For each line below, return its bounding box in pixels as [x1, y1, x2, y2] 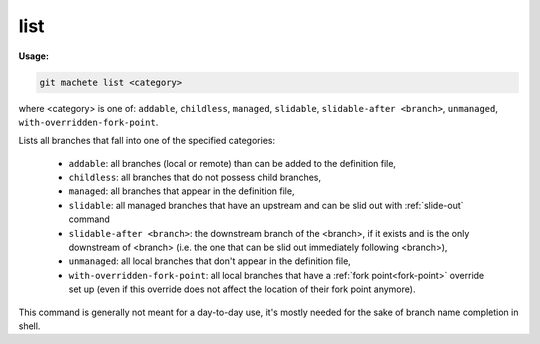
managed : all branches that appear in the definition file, [68, 185, 295, 197]
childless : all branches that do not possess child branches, [68, 171, 322, 184]
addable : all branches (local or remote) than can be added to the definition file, [68, 157, 397, 169]
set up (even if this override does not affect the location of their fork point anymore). [68, 283, 416, 295]
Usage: [18, 50, 50, 62]
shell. [18, 320, 41, 332]
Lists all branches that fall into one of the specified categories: [18, 135, 275, 147]
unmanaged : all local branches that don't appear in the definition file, [68, 255, 352, 267]
